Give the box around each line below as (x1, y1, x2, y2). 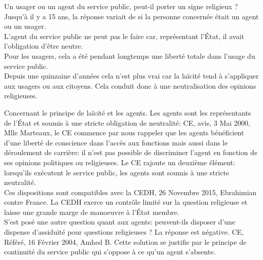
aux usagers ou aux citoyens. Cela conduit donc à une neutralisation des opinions (4, 80, 256, 91)
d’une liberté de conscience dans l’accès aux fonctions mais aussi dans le (4, 137, 228, 147)
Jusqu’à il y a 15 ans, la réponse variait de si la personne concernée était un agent (4, 11, 259, 21)
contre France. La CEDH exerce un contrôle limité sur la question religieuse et (4, 197, 248, 207)
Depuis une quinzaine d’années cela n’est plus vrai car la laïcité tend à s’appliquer (4, 70, 259, 81)
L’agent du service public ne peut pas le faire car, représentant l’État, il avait (4, 30, 244, 41)
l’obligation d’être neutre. (4, 41, 83, 51)
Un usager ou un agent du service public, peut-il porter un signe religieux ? (4, 1, 238, 11)
